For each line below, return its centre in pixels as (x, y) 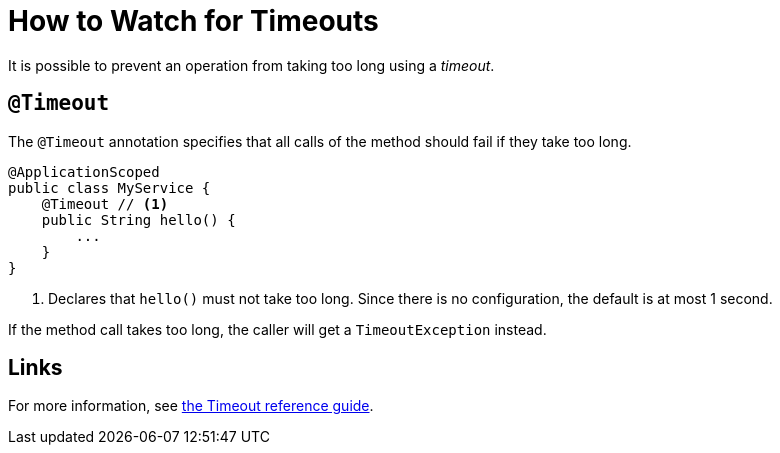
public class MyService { (109, 187)
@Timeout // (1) (105, 203)
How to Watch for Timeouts (193, 21)
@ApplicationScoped (84, 171)
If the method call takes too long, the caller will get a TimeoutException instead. (277, 329)
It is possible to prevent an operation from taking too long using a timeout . (251, 65)
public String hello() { (138, 219)
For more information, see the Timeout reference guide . (191, 406)
